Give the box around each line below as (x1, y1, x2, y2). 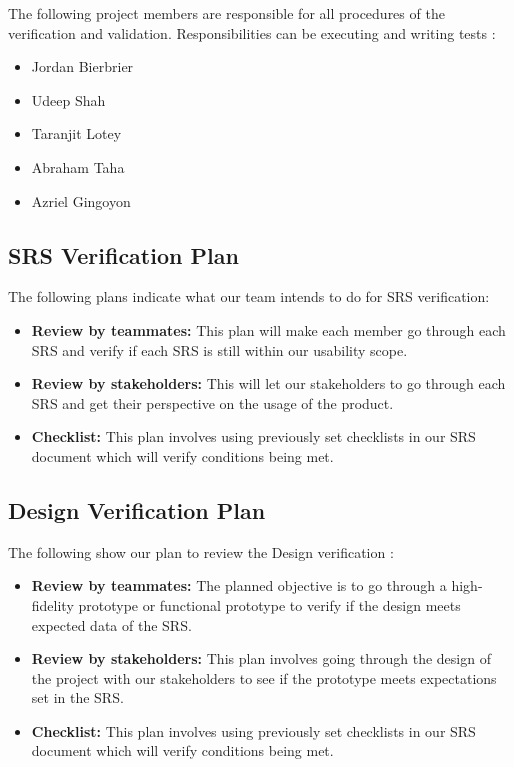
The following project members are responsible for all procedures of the (8, 3, 445, 23)
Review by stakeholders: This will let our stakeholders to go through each (31, 373, 506, 394)
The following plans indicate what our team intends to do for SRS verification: (8, 286, 490, 307)
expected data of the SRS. (31, 614, 192, 635)
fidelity (31, 594, 74, 615)
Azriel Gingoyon (31, 190, 131, 211)
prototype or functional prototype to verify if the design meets (78, 594, 461, 615)
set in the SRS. (31, 687, 124, 708)
